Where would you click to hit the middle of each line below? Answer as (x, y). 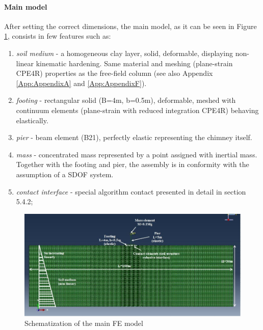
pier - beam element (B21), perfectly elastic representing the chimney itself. (134, 137)
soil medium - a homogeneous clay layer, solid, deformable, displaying (125, 53)
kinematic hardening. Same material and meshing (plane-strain (134, 63)
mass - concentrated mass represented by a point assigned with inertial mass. (137, 154)
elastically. (32, 120)
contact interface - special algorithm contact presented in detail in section (131, 191)
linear (25, 63)
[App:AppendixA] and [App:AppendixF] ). (81, 83)
